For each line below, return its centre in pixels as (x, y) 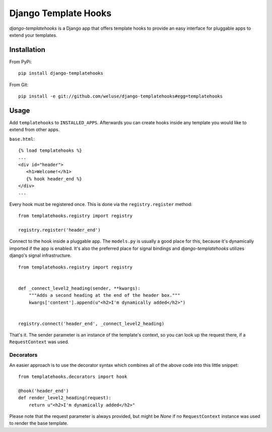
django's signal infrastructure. (40, 255)
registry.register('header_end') (59, 230)
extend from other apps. (35, 130)
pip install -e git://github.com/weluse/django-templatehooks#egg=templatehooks (121, 96)
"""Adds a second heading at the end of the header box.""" (105, 295)
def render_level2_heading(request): (65, 398)
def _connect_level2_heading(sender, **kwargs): (79, 288)
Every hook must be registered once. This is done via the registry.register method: (101, 204)
